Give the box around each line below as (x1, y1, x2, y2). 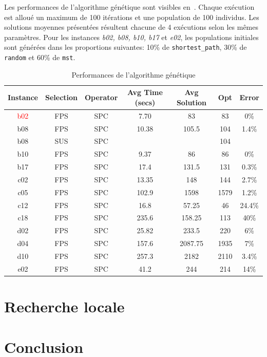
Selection (45, 92, 78, 103)
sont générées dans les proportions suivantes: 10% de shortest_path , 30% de (4, 42, 247, 52)
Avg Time (127, 87, 163, 98)
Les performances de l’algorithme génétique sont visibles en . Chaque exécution (4, 2, 255, 12)
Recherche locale (4, 296, 125, 317)
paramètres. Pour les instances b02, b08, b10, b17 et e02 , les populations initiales (4, 31, 259, 42)
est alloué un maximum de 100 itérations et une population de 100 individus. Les (4, 11, 259, 22)
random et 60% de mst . (4, 52, 75, 63)
